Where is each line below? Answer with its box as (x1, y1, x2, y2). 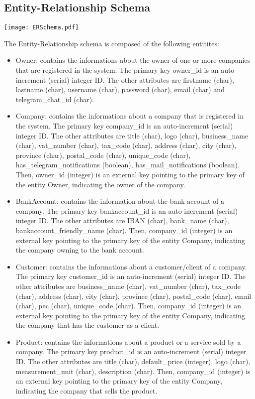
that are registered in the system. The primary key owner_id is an (15, 65, 219, 75)
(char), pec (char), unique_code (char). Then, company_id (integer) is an (15, 300, 242, 311)
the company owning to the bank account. (15, 245, 144, 255)
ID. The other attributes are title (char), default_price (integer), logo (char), (15, 356, 251, 367)
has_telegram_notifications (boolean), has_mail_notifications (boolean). (15, 159, 240, 170)
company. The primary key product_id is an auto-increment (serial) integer (15, 346, 247, 357)
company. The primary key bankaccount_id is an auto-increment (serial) (15, 205, 238, 216)
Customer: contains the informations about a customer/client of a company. (15, 261, 247, 271)
